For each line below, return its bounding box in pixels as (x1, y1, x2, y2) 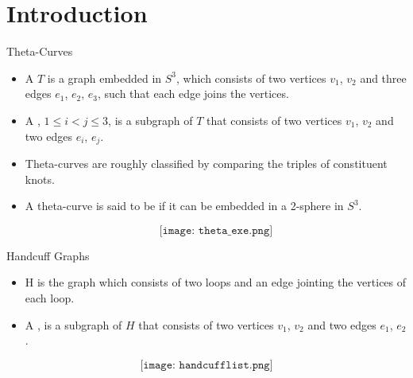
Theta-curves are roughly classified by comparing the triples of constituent (25, 154, 388, 171)
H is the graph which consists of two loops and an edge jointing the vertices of (25, 274, 407, 290)
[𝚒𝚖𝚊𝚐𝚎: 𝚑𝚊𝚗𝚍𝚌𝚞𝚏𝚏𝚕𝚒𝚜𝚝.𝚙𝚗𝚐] (140, 359, 273, 371)
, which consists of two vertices (176, 69, 326, 86)
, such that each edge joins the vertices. (97, 85, 289, 102)
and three (360, 69, 407, 86)
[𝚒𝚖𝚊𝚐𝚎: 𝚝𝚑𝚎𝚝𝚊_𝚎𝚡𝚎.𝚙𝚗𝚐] (159, 224, 273, 236)
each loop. (25, 289, 75, 306)
